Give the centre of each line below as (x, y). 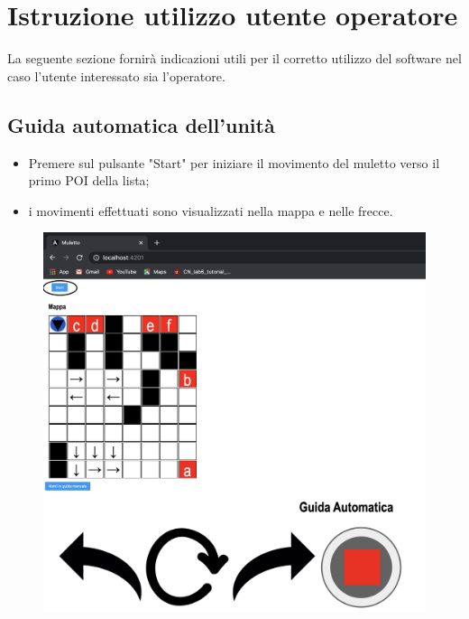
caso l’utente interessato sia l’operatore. (116, 75)
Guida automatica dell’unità (141, 124)
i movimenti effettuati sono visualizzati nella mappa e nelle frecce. (211, 210)
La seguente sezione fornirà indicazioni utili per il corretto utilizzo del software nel (234, 58)
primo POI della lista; (89, 180)
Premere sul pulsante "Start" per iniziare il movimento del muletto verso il (234, 162)
